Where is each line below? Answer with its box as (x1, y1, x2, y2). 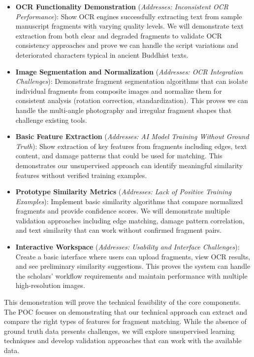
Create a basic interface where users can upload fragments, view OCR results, (15, 251, 251, 261)
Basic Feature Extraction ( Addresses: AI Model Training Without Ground (15, 131, 249, 142)
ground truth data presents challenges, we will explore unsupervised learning (4, 325, 235, 336)
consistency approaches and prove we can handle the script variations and (15, 40, 238, 50)
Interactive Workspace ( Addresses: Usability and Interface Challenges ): (15, 242, 240, 252)
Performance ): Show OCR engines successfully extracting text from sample (15, 11, 242, 21)
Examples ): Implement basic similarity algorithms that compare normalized (15, 196, 243, 206)
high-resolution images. (15, 280, 85, 290)
